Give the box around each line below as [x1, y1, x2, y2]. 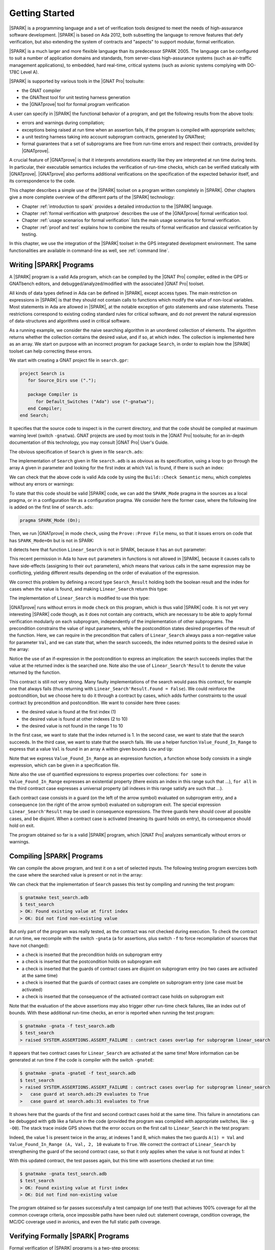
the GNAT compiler [21, 87, 61, 93]
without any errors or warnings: [9, 481, 74, 487]
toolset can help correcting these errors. [9, 348, 92, 354]
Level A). [20, 69, 39, 75]
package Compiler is [27, 391, 78, 397]
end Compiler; [27, 405, 62, 411]
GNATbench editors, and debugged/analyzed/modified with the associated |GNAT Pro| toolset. [9, 280, 204, 287]
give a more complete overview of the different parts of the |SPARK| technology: [9, 194, 175, 200]
